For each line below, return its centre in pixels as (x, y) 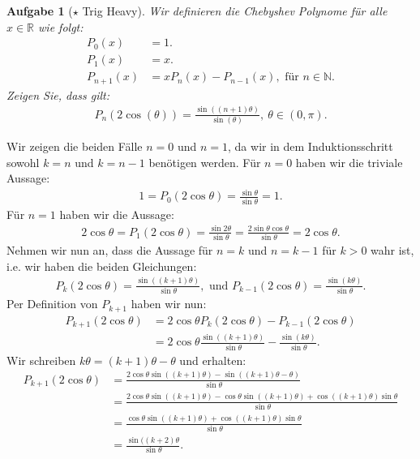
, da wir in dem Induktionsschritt (311, 146)
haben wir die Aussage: (117, 214)
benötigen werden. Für (205, 162)
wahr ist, (392, 250)
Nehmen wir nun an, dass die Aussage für (110, 250)
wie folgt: (61, 26)
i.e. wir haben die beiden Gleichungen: (102, 266)
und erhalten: (213, 360)
